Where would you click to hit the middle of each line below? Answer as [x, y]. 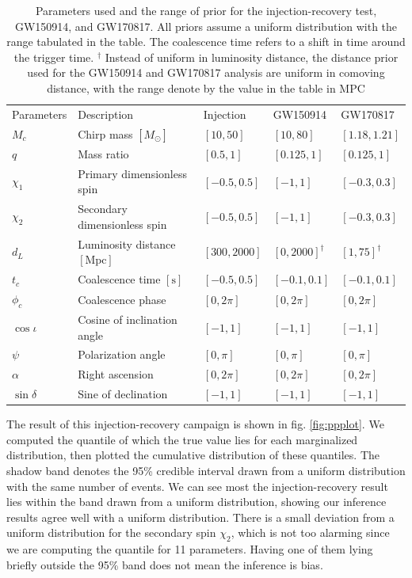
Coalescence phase [122, 299]
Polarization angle [122, 354]
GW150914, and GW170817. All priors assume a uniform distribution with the [206, 26]
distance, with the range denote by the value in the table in [191, 87]
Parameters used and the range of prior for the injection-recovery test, [206, 10]
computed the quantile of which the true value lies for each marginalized [182, 439]
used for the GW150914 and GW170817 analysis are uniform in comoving [206, 72]
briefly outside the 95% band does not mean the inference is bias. [165, 564]
